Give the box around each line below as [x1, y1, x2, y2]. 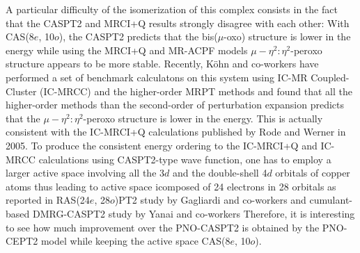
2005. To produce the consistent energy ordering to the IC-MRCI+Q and [6, 138, 318, 152]
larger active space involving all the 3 [6, 165, 165, 180]
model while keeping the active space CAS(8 [40, 234, 230, 248]
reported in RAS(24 [6, 193, 90, 207]
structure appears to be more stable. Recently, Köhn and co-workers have [6, 56, 319, 71]
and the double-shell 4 [172, 165, 267, 180]
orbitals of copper [275, 165, 350, 180]
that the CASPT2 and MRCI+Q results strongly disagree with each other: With [6, 15, 350, 30]
